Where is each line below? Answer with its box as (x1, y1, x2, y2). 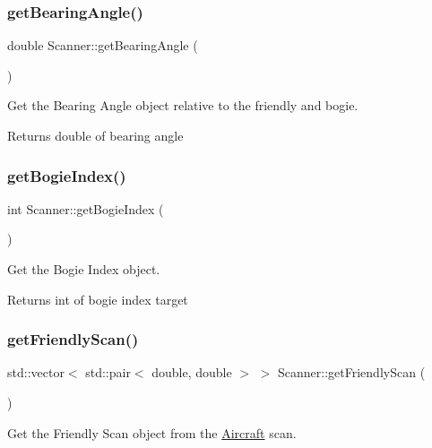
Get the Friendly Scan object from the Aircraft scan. (7, 423, 297, 442)
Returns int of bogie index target (7, 289, 188, 308)
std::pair (85, 363, 131, 382)
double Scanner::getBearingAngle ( (7, 36, 198, 55)
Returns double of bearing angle (7, 126, 184, 144)
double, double (151, 363, 232, 382)
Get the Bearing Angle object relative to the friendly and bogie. (7, 96, 359, 115)
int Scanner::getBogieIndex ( (7, 199, 164, 218)
